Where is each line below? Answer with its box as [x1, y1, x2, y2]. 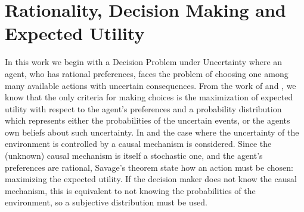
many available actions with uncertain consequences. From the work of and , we [5, 79, 296, 91]
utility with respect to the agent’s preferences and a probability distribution [5, 102, 282, 115]
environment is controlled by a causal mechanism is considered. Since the [5, 137, 272, 150]
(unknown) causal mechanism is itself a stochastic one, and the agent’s [5, 149, 263, 162]
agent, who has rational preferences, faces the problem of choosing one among [5, 67, 289, 79]
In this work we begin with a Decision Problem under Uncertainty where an [5, 56, 283, 68]
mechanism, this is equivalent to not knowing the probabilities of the [5, 184, 256, 196]
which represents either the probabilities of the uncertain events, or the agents [5, 114, 290, 127]
